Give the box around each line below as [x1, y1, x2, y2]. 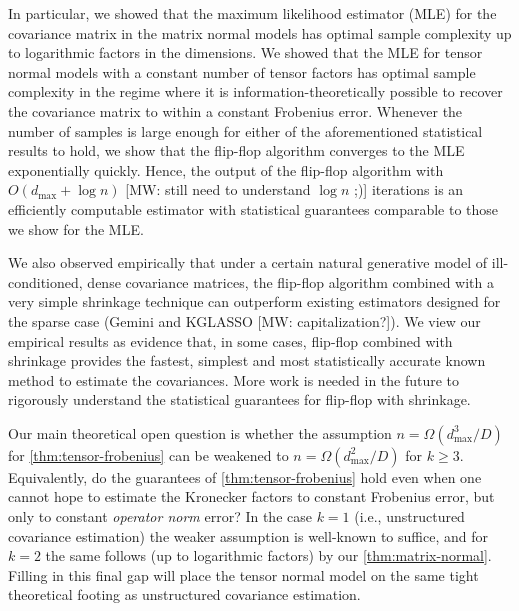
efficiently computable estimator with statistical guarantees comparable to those [8, 198, 499, 219]
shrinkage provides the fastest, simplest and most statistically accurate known [8, 350, 486, 371]
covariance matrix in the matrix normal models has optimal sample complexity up [8, 22, 512, 43]
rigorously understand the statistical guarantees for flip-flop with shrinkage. [8, 389, 471, 410]
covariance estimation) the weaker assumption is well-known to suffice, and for [8, 525, 488, 546]
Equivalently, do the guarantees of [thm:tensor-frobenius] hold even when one [8, 466, 482, 487]
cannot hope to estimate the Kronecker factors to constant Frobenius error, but [8, 486, 495, 507]
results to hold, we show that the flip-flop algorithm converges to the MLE [8, 140, 465, 161]
